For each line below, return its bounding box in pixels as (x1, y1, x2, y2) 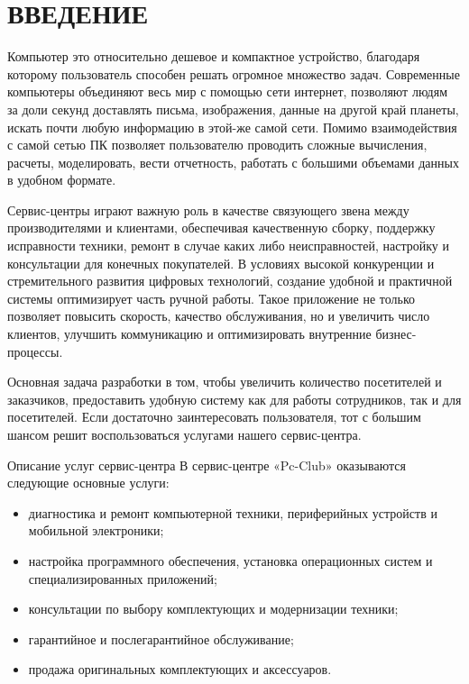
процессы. (7, 342, 63, 360)
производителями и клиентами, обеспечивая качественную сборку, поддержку (7, 218, 436, 237)
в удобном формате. (7, 170, 116, 189)
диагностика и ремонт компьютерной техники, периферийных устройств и (28, 503, 437, 522)
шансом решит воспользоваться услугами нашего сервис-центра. (7, 425, 362, 443)
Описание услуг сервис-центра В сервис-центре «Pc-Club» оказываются (7, 455, 406, 474)
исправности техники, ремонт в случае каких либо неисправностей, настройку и (7, 236, 449, 255)
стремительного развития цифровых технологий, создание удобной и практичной (7, 271, 453, 290)
